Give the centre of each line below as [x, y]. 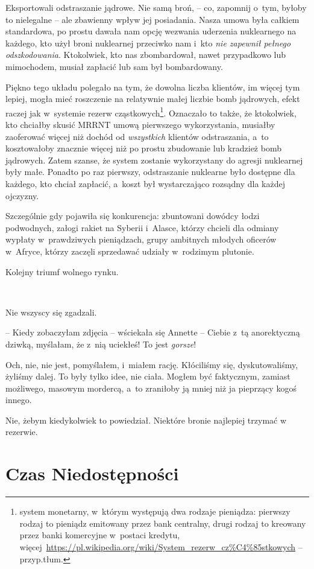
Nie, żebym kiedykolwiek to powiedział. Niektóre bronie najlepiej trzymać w [146, 420]
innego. [19, 400]
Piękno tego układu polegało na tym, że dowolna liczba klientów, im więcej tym [153, 87]
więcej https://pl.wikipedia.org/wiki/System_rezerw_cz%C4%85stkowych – [161, 546]
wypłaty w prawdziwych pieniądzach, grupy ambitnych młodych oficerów [141, 239]
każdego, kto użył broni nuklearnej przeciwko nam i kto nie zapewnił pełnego [148, 43]
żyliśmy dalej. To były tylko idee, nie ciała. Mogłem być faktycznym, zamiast [148, 376]
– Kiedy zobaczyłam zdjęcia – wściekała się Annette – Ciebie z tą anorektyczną [153, 332]
